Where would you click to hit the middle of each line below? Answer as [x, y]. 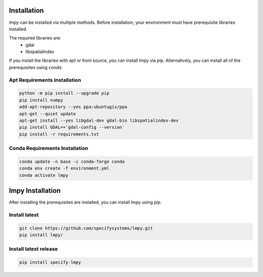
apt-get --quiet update [48, 114]
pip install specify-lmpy [50, 262]
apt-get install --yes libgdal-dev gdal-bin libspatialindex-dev [99, 120]
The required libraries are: [35, 38]
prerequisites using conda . [36, 67]
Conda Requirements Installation [49, 148]
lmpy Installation [35, 191]
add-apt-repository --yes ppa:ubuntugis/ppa [73, 107]
